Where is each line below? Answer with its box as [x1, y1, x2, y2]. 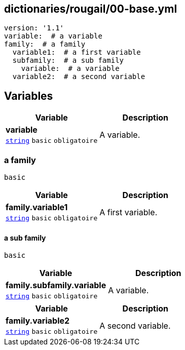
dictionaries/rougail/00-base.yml [4, 3, 177, 15]
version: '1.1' [4, 24, 64, 32]
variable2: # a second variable [12, 72, 145, 81]
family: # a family [4, 40, 86, 49]
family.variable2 [6, 316, 70, 326]
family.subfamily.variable [6, 280, 106, 291]
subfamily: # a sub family [12, 56, 124, 65]
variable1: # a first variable [12, 48, 141, 57]
